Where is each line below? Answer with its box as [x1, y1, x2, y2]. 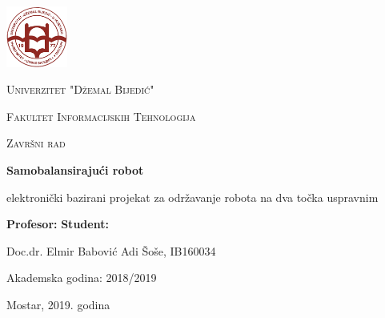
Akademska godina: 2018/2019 [6, 269, 157, 286]
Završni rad [6, 135, 66, 151]
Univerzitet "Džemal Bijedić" [6, 81, 154, 98]
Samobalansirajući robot [6, 161, 144, 178]
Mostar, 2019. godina [6, 296, 110, 312]
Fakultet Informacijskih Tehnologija [6, 107, 196, 124]
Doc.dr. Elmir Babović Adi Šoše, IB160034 [6, 242, 216, 259]
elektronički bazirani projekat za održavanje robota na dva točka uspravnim [6, 188, 379, 205]
